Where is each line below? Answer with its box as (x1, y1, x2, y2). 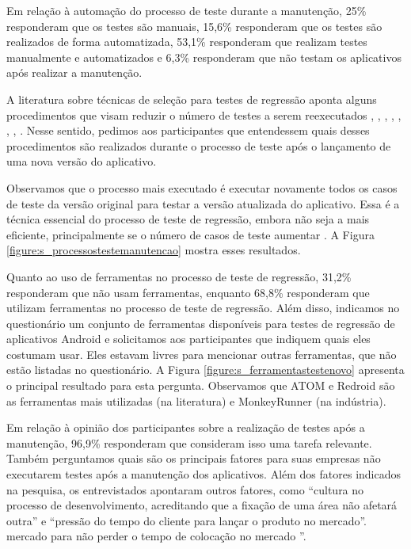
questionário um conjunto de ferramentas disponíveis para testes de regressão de (6, 315, 395, 331)
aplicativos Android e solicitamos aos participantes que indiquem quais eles (6, 330, 371, 347)
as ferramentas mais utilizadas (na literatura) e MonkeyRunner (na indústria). (6, 392, 386, 409)
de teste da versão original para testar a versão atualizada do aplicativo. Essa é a (6, 195, 400, 212)
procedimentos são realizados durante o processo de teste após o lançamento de (6, 137, 391, 154)
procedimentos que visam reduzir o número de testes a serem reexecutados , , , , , (6, 106, 401, 123)
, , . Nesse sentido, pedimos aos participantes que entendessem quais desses (6, 122, 370, 139)
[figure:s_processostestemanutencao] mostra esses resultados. (6, 242, 301, 258)
